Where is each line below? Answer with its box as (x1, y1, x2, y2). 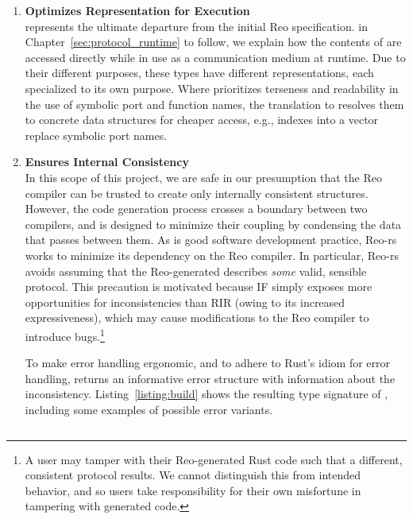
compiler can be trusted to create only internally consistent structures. (25, 184, 369, 201)
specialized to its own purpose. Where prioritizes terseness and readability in (25, 79, 399, 96)
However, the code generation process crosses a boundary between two (25, 200, 368, 217)
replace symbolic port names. (25, 126, 168, 143)
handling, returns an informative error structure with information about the (25, 370, 396, 386)
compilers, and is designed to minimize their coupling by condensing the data (25, 215, 402, 232)
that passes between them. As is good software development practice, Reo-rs (25, 231, 397, 248)
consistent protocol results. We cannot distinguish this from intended (25, 467, 361, 483)
